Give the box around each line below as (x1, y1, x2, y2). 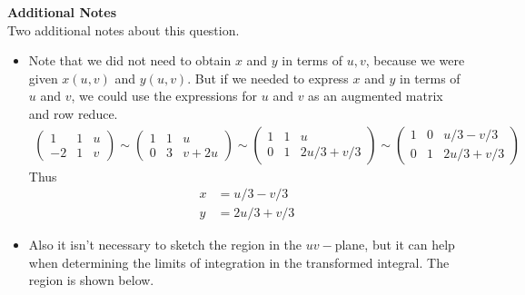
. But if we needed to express (187, 68, 349, 87)
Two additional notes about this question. (7, 20, 240, 39)
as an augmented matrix (308, 86, 443, 105)
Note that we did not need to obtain (28, 51, 232, 70)
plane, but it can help (334, 235, 455, 254)
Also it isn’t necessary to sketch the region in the (28, 235, 302, 254)
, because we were (365, 51, 465, 70)
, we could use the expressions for (71, 86, 258, 105)
